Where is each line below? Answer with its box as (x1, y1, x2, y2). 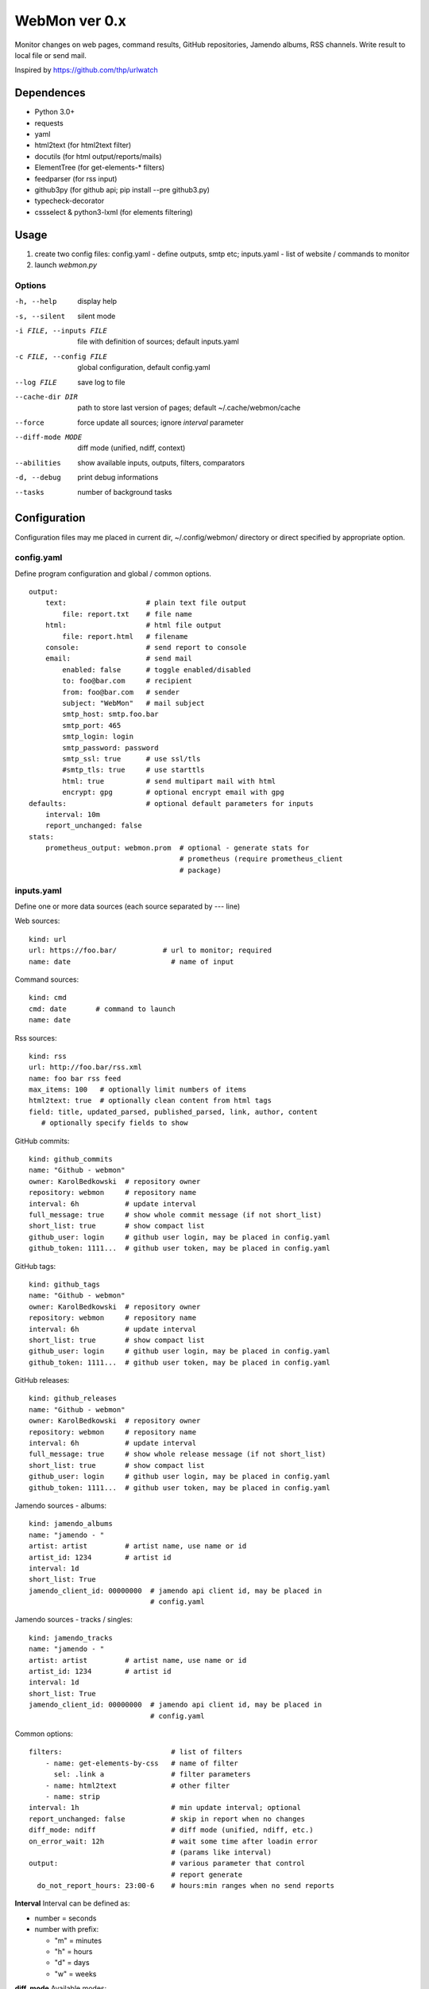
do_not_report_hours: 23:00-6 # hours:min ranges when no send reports (37, 1882, 335, 1890)
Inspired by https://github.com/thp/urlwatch (14, 65, 158, 75)
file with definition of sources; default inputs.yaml (77, 337, 240, 346)
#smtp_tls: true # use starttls (62, 765, 206, 775)
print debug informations (77, 473, 159, 482)
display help (77, 297, 118, 306)
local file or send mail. (14, 50, 87, 60)
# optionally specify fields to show (41, 1119, 188, 1127)
